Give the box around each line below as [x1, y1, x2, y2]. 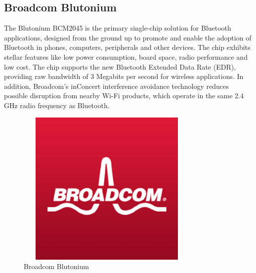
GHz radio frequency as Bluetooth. [4, 100, 110, 110]
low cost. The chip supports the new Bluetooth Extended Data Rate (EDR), [4, 61, 236, 72]
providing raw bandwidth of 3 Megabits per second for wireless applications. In [4, 71, 244, 81]
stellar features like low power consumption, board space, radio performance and [4, 51, 248, 62]
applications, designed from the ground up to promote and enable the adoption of [4, 32, 252, 42]
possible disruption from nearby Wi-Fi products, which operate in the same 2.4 [4, 90, 244, 101]
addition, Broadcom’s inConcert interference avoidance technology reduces [4, 80, 229, 91]
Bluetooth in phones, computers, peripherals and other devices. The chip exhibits [4, 42, 251, 52]
